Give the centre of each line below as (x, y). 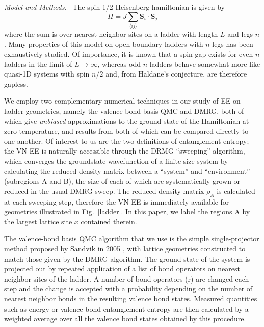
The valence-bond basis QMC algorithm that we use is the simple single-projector (132, 238)
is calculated (236, 191)
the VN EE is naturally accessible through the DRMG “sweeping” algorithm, (125, 151)
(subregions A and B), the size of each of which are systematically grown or (122, 181)
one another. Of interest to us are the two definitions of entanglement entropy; (127, 141)
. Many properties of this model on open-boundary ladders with (104, 44)
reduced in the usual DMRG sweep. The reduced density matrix (104, 191)
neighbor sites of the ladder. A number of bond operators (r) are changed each (127, 278)
